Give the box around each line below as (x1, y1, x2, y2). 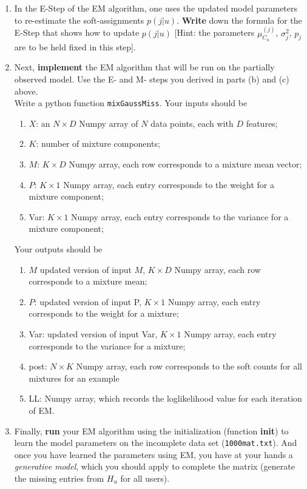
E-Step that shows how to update (14, 26, 140, 39)
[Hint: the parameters (174, 26, 255, 39)
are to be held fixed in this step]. (14, 40, 136, 53)
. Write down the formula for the (177, 13, 302, 26)
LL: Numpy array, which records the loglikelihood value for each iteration (29, 392, 302, 405)
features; (246, 116, 278, 129)
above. (14, 84, 38, 97)
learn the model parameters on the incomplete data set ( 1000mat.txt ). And (14, 436, 297, 449)
